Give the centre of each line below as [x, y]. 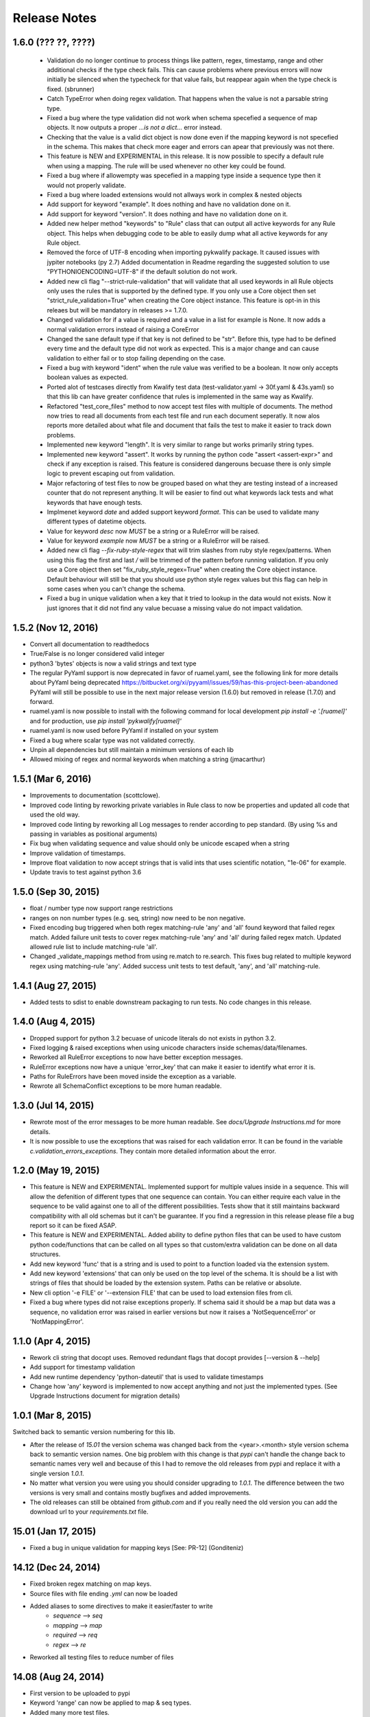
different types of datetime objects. [97, 521]
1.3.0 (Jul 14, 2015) [53, 1106]
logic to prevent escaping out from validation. [111, 473]
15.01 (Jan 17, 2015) [54, 1532]
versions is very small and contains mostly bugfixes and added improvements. [140, 1492]
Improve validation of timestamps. [78, 853]
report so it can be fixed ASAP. [73, 1225]
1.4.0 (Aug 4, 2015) [54, 1022]
